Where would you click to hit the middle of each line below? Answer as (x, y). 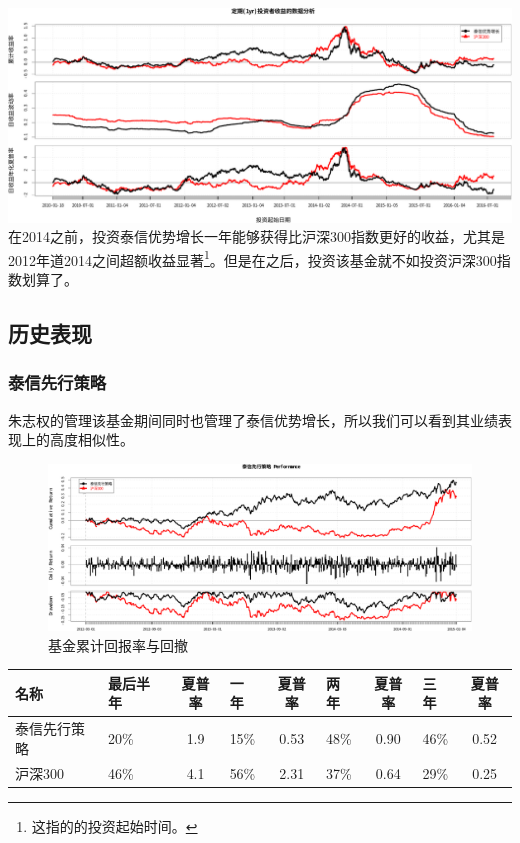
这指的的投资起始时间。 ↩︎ (114, 825)
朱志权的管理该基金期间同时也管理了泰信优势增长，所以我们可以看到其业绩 (253, 419)
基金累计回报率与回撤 (118, 644)
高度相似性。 (91, 439)
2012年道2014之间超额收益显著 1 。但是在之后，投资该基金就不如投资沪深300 (252, 258)
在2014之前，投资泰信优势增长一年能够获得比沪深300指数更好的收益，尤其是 (256, 236)
